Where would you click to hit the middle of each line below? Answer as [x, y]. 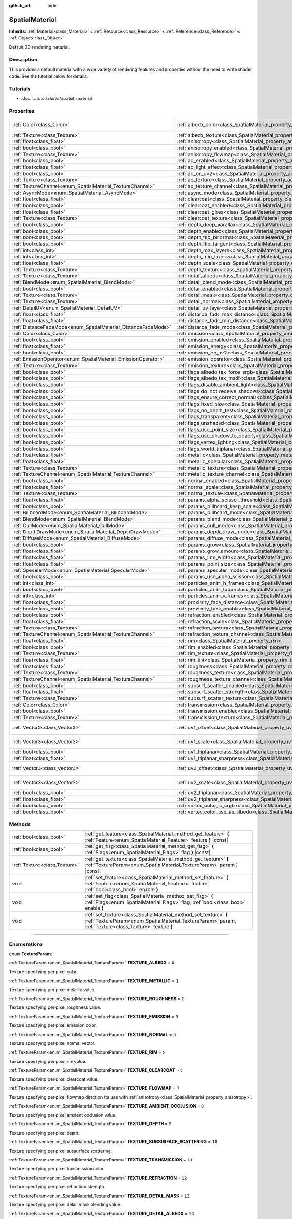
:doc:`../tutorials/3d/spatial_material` [58, 98]
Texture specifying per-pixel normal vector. [52, 1043]
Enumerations [26, 944]
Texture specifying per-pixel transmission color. [57, 1169]
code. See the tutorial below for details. [48, 76]
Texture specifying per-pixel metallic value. [52, 989]
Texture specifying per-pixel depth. [44, 1133]
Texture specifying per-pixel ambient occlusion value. [63, 1115]
